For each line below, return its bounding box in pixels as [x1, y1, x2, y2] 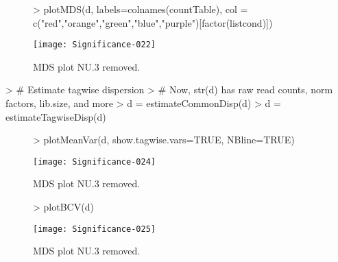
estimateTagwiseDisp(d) [5, 109, 106, 123]
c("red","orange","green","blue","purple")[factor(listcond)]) [33, 15, 273, 29]
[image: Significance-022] [33, 40, 156, 50]
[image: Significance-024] [33, 156, 156, 167]
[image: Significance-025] [33, 224, 156, 234]
